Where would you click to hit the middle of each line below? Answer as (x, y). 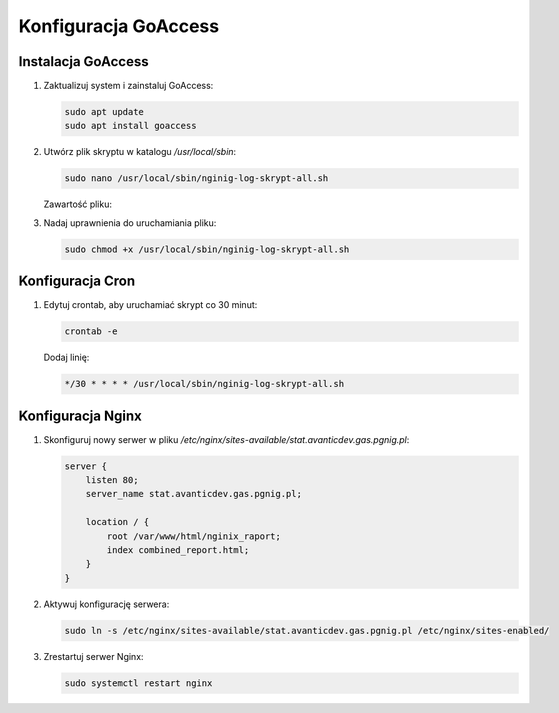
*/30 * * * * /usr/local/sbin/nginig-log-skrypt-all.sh (204, 384)
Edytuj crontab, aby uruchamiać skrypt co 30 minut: (150, 305)
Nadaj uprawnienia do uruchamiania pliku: (130, 222)
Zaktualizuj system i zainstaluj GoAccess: (128, 86)
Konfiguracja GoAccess (119, 26)
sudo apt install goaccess (130, 126)
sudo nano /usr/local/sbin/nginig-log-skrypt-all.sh (196, 178)
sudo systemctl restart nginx (138, 683)
